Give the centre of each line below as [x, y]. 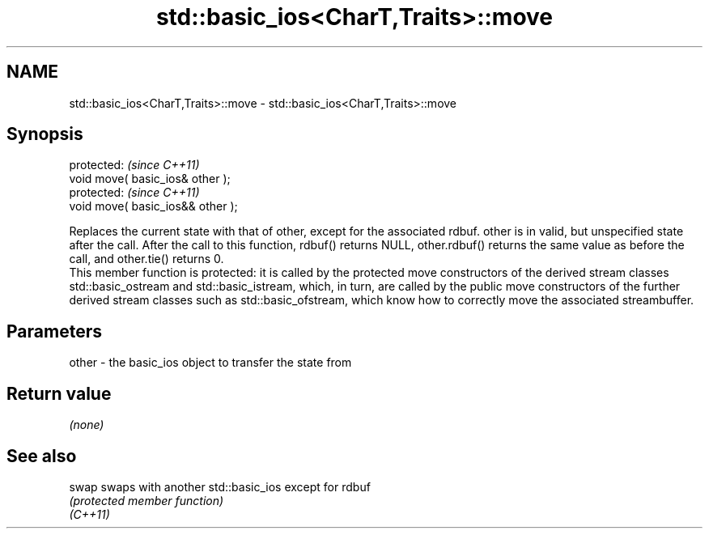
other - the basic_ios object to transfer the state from [210, 363]
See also [42, 456]
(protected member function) [146, 500]
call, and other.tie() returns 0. [146, 259]
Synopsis [45, 134]
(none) [87, 425]
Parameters [54, 331]
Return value [59, 393]
